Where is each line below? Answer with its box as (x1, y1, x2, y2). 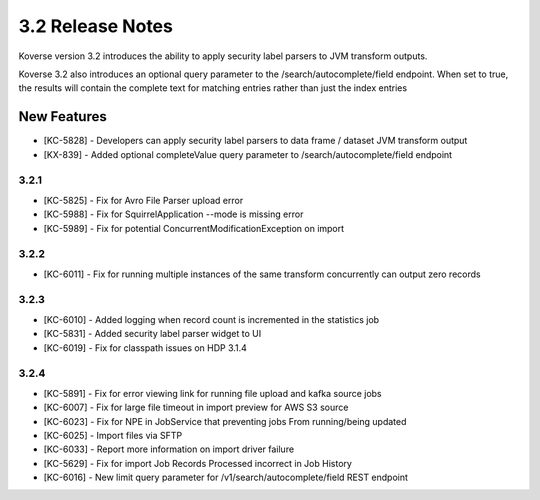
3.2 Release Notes (18, 15, 174, 37)
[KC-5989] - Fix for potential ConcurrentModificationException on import (43, 222, 345, 234)
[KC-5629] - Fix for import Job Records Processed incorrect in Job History (43, 457, 352, 469)
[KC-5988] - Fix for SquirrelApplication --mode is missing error (43, 208, 304, 220)
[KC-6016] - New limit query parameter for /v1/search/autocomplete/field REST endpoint (43, 471, 409, 484)
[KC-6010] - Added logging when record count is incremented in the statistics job (43, 313, 380, 325)
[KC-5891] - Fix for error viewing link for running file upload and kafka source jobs (43, 387, 382, 399)
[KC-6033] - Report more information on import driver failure (43, 443, 295, 455)
